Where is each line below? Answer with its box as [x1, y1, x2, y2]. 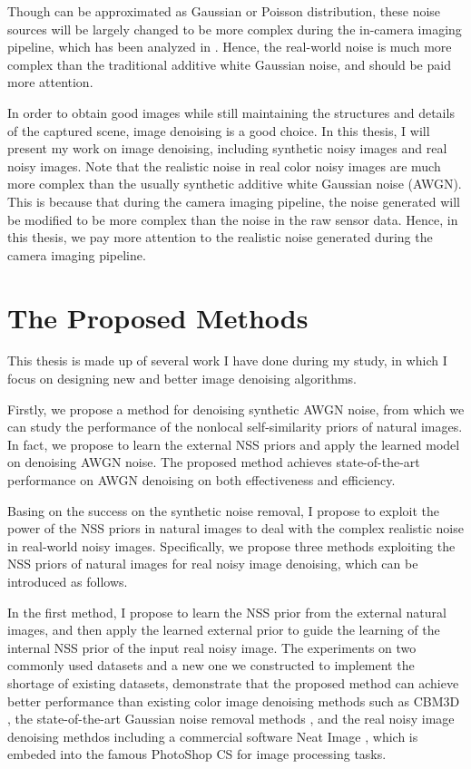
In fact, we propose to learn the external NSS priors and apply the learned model [7, 434, 460, 453]
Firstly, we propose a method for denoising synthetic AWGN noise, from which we [7, 399, 465, 418]
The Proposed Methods [7, 298, 309, 336]
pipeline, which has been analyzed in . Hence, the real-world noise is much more [7, 37, 452, 56]
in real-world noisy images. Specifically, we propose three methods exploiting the [7, 536, 456, 555]
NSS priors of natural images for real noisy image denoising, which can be [7, 554, 418, 573]
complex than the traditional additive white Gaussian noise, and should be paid [7, 54, 451, 73]
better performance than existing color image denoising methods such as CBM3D [7, 691, 460, 710]
